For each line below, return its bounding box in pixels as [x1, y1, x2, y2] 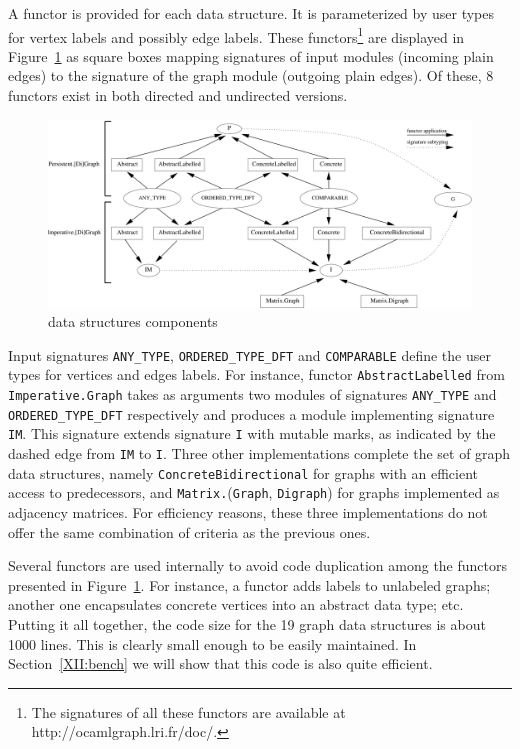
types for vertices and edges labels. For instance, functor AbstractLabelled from [8, 364, 505, 385]
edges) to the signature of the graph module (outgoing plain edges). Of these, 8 [8, 65, 494, 86]
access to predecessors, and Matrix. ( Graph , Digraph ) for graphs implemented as [8, 482, 500, 503]
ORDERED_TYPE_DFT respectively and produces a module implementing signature [8, 403, 495, 424]
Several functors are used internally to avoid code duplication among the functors [8, 555, 508, 576]
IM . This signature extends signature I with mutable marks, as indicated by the [8, 423, 496, 444]
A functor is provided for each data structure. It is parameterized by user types [8, 3, 495, 23]
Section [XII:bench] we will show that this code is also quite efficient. [8, 653, 433, 674]
